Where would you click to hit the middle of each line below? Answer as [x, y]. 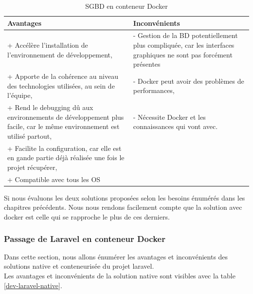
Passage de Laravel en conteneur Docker [85, 238]
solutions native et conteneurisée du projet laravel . [79, 266]
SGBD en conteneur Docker [126, 6]
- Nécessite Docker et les [169, 117]
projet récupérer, [32, 167]
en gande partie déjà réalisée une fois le [66, 157]
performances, [154, 90]
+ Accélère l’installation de [48, 45]
